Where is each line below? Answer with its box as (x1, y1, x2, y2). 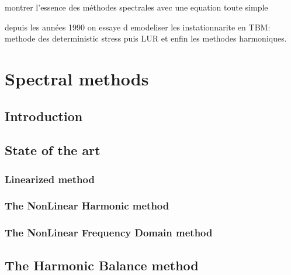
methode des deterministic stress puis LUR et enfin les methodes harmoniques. (5, 32, 287, 44)
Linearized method (5, 171, 95, 186)
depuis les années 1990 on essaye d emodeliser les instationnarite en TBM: (5, 20, 271, 33)
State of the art (5, 141, 101, 159)
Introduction (5, 106, 83, 125)
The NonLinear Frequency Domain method (5, 225, 213, 240)
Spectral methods (5, 66, 149, 90)
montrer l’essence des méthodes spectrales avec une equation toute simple (5, 1, 268, 13)
